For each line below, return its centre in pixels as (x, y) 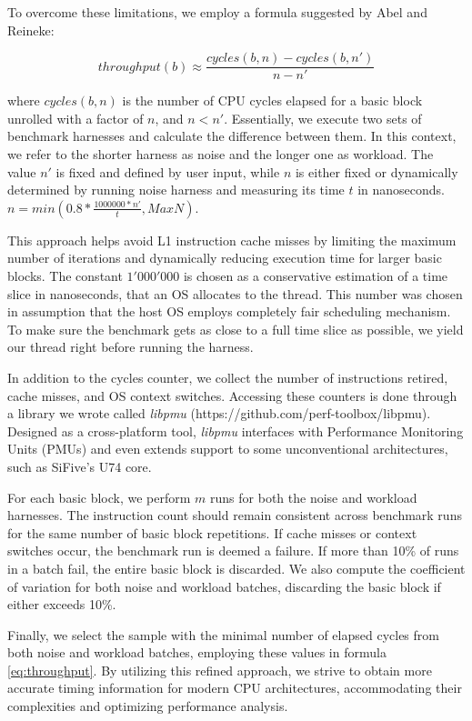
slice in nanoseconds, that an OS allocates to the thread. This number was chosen (235, 293)
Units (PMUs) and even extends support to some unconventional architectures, (228, 449)
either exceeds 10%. (62, 604)
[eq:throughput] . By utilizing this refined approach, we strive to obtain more (220, 670)
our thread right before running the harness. (131, 347)
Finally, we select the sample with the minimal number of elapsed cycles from (223, 634)
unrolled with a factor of (75, 118)
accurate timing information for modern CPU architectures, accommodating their (235, 688)
